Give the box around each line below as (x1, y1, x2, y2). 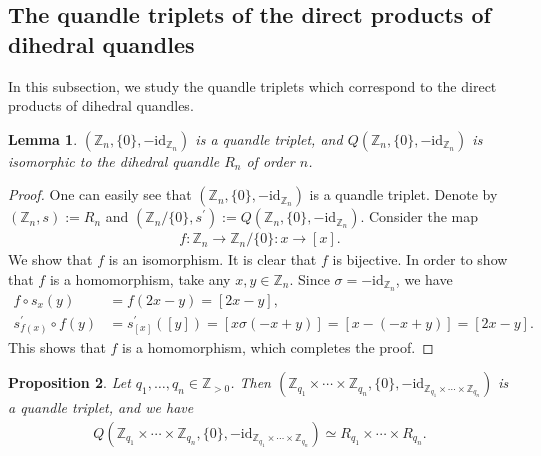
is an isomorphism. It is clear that (108, 249, 317, 270)
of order (246, 150, 295, 171)
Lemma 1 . (8, 128, 78, 149)
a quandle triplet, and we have (8, 397, 194, 418)
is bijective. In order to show (332, 249, 508, 270)
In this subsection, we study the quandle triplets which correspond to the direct (8, 75, 497, 96)
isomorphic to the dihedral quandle (8, 150, 220, 171)
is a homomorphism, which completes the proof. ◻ (122, 336, 434, 357)
